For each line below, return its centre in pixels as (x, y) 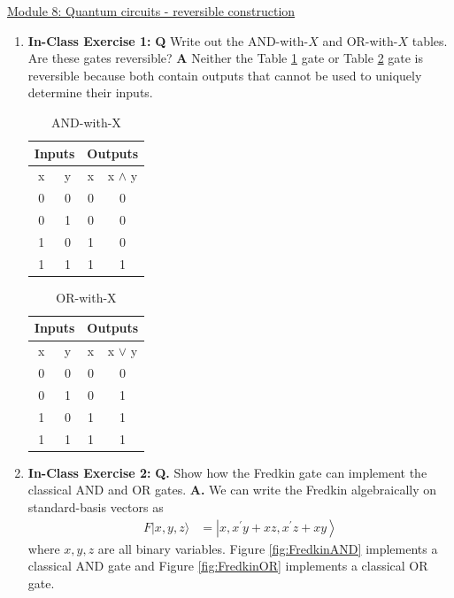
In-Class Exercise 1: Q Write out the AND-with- (168, 40)
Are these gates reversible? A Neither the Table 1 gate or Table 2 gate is (226, 58)
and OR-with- (360, 40)
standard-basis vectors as (96, 506)
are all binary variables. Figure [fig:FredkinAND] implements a (268, 548)
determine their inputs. (90, 92)
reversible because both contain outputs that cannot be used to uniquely (225, 75)
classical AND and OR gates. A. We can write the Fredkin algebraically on (232, 490)
